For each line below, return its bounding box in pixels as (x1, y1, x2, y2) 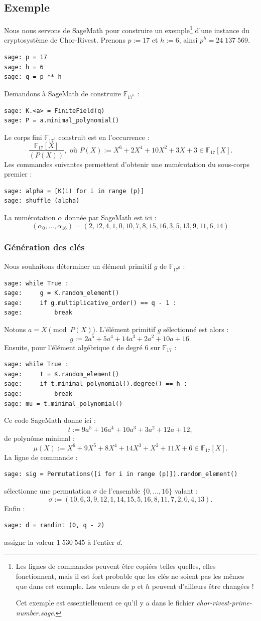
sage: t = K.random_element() (4, 370, 119, 378)
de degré (116, 342, 143, 352)
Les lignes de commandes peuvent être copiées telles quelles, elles (16, 561, 216, 571)
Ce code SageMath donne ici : (4, 415, 96, 425)
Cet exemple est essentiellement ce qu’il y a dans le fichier (16, 597, 194, 608)
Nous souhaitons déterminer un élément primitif (4, 260, 152, 271)
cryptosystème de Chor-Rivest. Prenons (4, 35, 125, 45)
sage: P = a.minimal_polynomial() (4, 117, 119, 124)
